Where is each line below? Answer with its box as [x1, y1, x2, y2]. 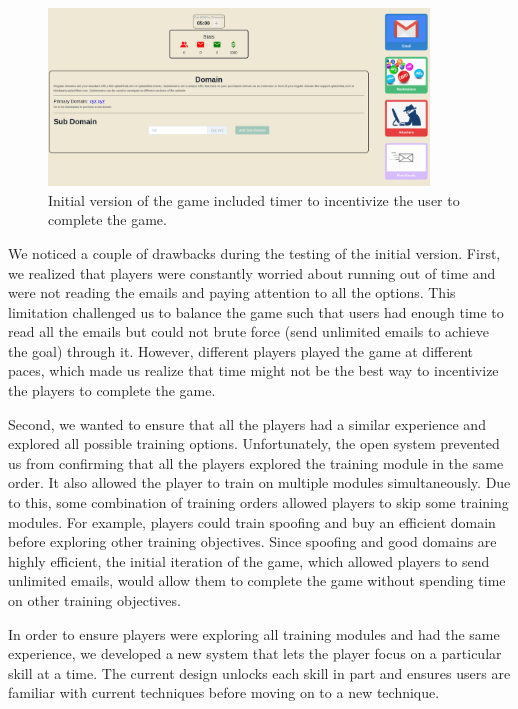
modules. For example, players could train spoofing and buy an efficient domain [8, 511, 496, 532]
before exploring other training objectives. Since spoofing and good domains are [8, 531, 497, 552]
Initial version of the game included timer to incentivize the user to [48, 189, 460, 210]
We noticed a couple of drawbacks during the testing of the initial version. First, [8, 242, 501, 263]
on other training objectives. [8, 590, 181, 610]
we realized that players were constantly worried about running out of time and [8, 262, 496, 283]
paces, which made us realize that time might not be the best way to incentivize [8, 360, 499, 381]
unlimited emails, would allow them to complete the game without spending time [8, 570, 506, 591]
